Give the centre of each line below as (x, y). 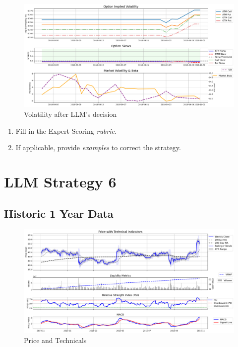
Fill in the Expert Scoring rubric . (66, 130)
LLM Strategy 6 (60, 181)
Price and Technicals (55, 340)
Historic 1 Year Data (59, 213)
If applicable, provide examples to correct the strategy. (98, 147)
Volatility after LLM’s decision (70, 114)
